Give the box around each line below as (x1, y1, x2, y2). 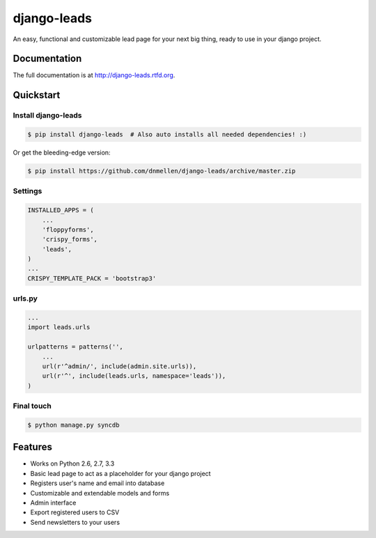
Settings (13, 187, 42, 196)
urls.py (13, 294, 38, 303)
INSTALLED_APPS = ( (27, 206, 94, 214)
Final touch (13, 401, 52, 411)
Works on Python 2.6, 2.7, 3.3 (30, 459, 115, 468)
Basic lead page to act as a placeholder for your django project (30, 469, 212, 477)
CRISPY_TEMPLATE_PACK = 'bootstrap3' (27, 274, 157, 282)
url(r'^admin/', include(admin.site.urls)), (42, 362, 197, 370)
